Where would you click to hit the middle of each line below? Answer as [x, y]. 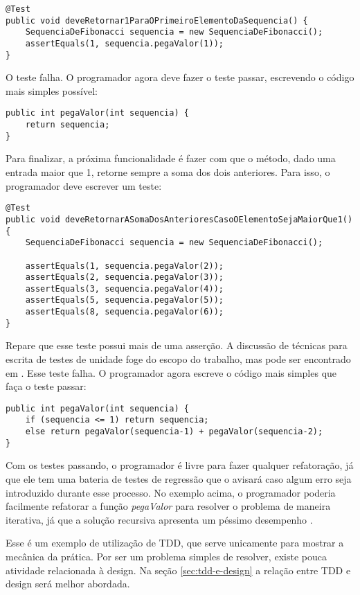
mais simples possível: [52, 90]
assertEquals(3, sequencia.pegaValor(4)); [124, 288]
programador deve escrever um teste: [84, 185]
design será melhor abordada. [68, 584]
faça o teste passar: [46, 386]
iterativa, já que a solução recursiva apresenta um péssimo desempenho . [159, 519]
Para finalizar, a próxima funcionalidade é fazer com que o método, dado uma [171, 158]
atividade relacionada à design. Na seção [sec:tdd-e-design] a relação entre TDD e [178, 570]
